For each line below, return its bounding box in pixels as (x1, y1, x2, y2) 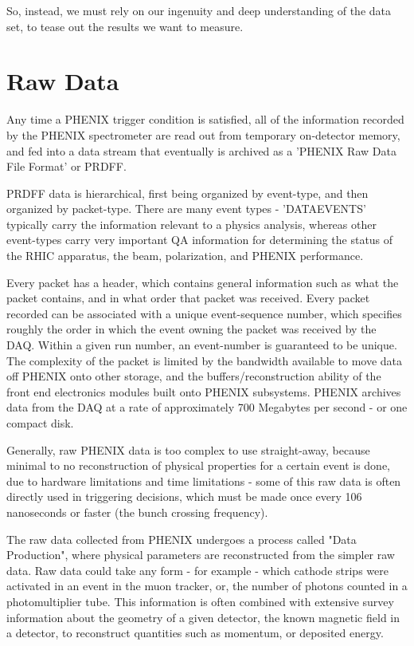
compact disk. (6, 415, 74, 431)
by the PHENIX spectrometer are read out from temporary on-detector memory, (6, 126, 400, 143)
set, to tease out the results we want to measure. (6, 18, 244, 34)
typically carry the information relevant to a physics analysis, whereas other (6, 215, 377, 232)
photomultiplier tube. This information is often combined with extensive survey (6, 593, 394, 609)
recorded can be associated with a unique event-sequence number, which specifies (6, 305, 402, 321)
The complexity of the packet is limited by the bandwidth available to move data (6, 352, 403, 368)
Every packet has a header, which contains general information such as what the (6, 274, 399, 290)
